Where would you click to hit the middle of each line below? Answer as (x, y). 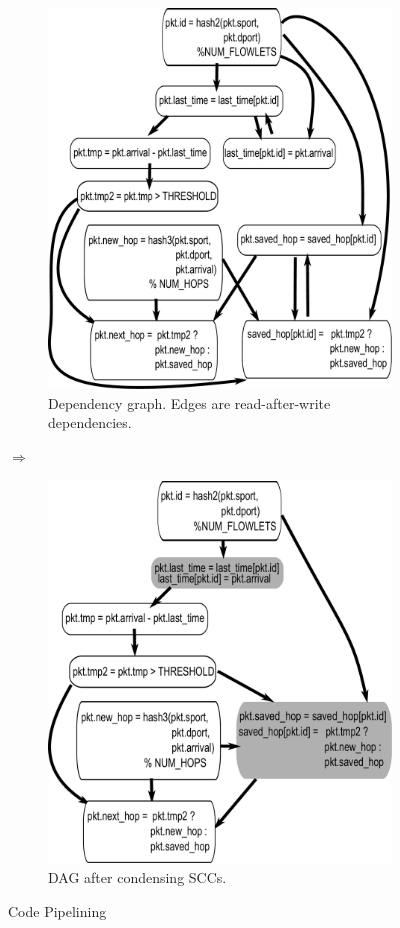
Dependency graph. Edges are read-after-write (189, 402)
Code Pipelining (57, 910)
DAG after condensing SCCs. (137, 877)
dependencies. (90, 422)
